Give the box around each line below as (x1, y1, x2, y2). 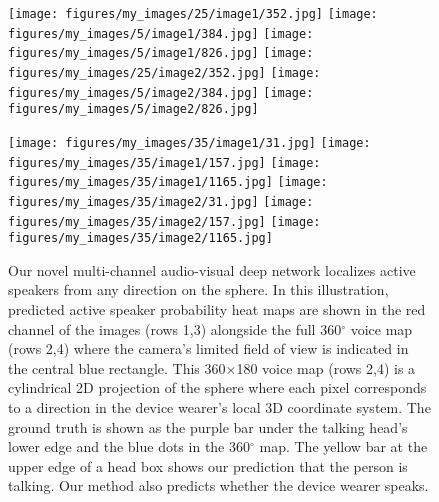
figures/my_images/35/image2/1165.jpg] (8, 231, 273, 246)
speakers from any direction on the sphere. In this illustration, (8, 279, 389, 300)
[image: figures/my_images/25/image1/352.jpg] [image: (8, 7, 378, 21)
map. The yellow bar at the (259, 436, 428, 457)
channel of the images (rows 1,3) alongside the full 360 (8, 318, 342, 339)
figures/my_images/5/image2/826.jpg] (8, 102, 259, 117)
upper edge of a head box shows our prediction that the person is (8, 455, 408, 476)
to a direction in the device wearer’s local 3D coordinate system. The (8, 397, 431, 418)
